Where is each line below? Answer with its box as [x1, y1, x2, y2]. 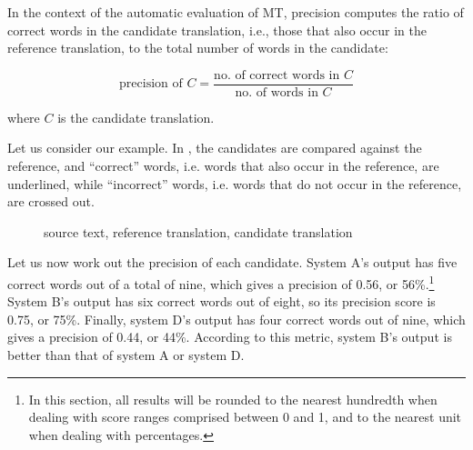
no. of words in [235, 85, 318, 99]
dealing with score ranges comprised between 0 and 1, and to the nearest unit [28, 407, 462, 426]
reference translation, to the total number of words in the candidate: [7, 38, 388, 57]
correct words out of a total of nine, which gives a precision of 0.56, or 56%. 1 [7, 272, 435, 293]
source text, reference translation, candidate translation [44, 222, 353, 241]
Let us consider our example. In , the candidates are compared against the [7, 138, 422, 157]
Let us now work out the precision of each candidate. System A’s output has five [7, 253, 458, 272]
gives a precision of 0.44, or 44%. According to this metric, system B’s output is [7, 327, 452, 346]
